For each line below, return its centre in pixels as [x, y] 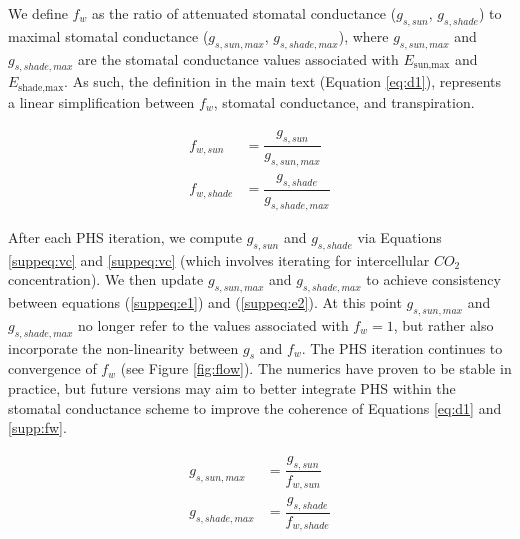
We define [38, 13]
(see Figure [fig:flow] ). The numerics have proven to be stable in [316, 368]
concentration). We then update [106, 279]
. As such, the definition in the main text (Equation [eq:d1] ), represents [283, 81]
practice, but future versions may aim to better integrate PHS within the [232, 387]
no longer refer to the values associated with [213, 324]
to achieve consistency [433, 279]
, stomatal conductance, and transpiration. [344, 101]
